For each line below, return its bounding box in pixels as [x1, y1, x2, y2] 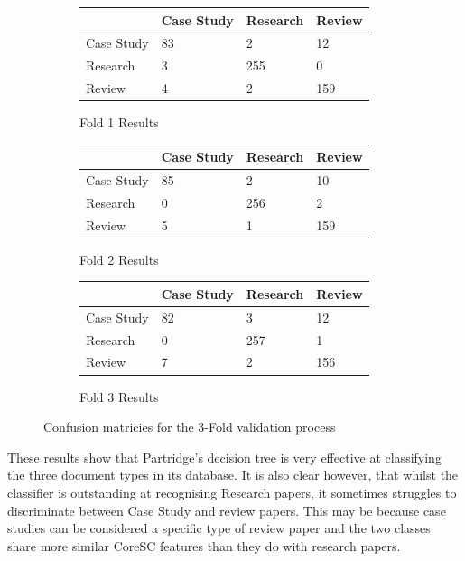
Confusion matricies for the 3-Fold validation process [43, 417, 336, 436]
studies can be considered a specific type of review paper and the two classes [7, 519, 431, 538]
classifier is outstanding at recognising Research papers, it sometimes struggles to [7, 482, 457, 501]
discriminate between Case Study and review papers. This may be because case [7, 500, 446, 519]
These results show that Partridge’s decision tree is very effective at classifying [7, 447, 442, 466]
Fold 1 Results [79, 113, 159, 132]
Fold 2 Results [79, 249, 159, 268]
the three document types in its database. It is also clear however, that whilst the [7, 465, 459, 484]
